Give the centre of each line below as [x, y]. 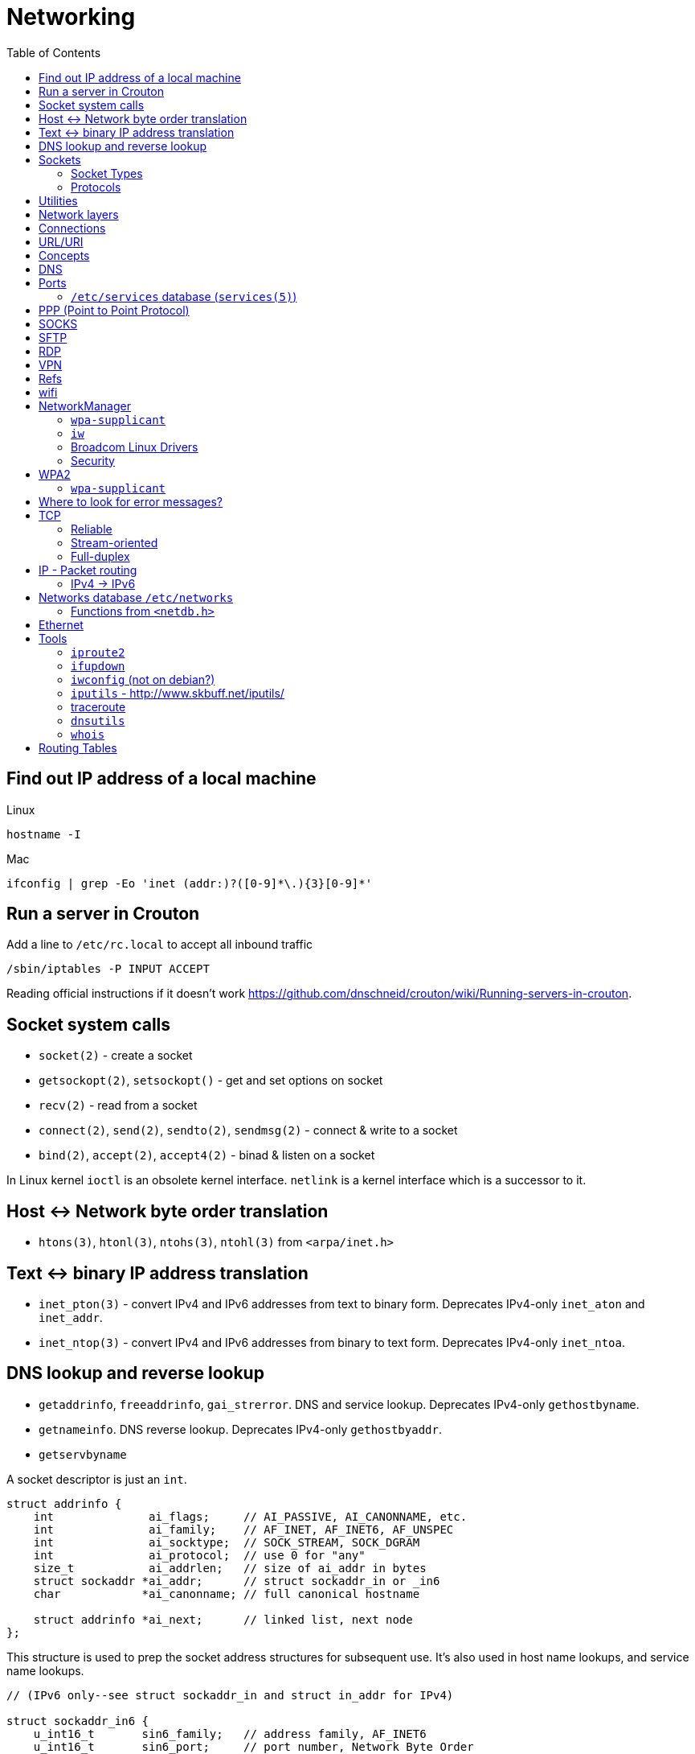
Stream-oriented [114, 542]
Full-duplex [100, 556]
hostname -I [44, 834]
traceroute [98, 706]
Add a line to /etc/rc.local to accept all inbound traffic [160, 945]
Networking [71, 17]
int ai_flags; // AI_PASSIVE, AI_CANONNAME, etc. [250, 1516]
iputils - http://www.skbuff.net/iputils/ [178, 693]
